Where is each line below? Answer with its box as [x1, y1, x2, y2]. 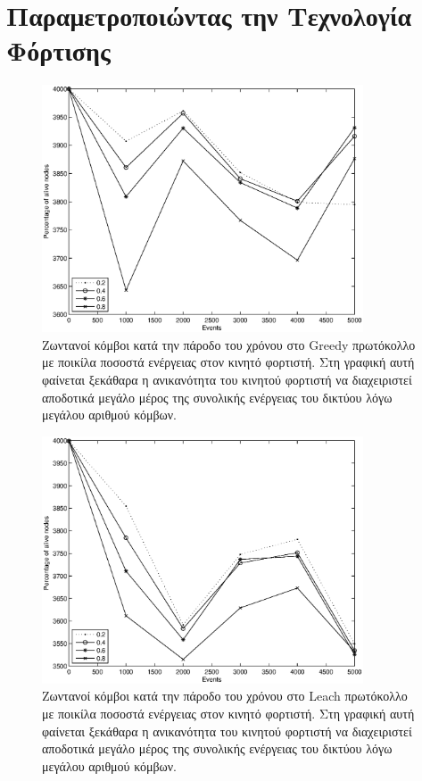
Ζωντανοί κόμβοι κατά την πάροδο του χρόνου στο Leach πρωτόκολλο [42, 686, 408, 705]
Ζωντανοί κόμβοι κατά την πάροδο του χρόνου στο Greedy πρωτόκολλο [42, 335, 416, 353]
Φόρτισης [6, 32, 111, 69]
